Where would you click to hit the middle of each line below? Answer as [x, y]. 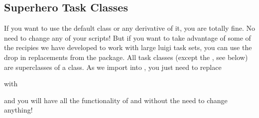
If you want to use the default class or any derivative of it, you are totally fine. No [129, 28]
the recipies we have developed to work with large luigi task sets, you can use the [128, 47]
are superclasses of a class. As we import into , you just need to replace [113, 67]
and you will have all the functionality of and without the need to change [116, 100]
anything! [18, 110]
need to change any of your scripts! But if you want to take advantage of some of [128, 37]
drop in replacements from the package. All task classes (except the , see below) [126, 57]
